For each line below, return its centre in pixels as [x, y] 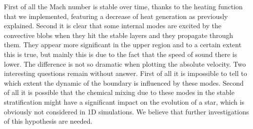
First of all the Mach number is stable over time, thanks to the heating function [123, 6]
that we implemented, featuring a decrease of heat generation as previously [116, 16]
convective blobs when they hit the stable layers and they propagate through [119, 35]
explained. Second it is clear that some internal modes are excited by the [113, 26]
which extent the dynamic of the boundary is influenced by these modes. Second [124, 83]
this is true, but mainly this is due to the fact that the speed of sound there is [121, 54]
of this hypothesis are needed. [48, 121]
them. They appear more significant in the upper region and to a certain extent [123, 45]
